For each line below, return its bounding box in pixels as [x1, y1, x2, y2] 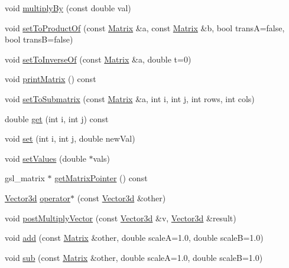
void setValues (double [5, 152, 86, 164]
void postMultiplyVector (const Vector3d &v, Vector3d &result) [5, 211, 236, 224]
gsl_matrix [5, 172, 45, 184]
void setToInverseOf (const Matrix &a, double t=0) [5, 53, 191, 65]
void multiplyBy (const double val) [5, 2, 131, 14]
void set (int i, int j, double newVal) [5, 132, 135, 145]
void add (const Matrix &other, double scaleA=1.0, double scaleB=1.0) [5, 231, 264, 244]
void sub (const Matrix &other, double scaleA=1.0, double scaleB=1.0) [5, 251, 263, 263]
